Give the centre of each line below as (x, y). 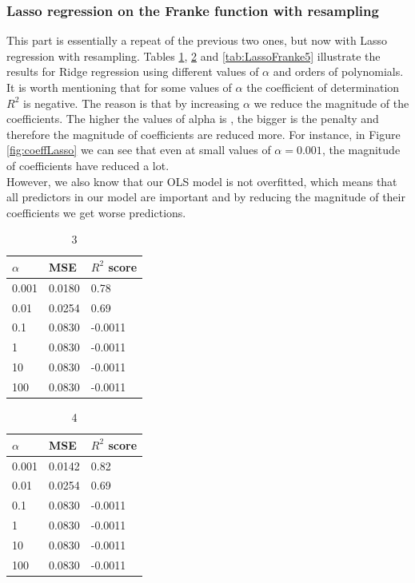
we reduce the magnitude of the (331, 103)
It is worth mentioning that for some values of (119, 87)
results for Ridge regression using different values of (133, 71)
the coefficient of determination (323, 87)
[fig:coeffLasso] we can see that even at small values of (139, 150)
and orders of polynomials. (338, 71)
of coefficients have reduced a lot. (88, 165)
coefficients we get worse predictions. (96, 212)
